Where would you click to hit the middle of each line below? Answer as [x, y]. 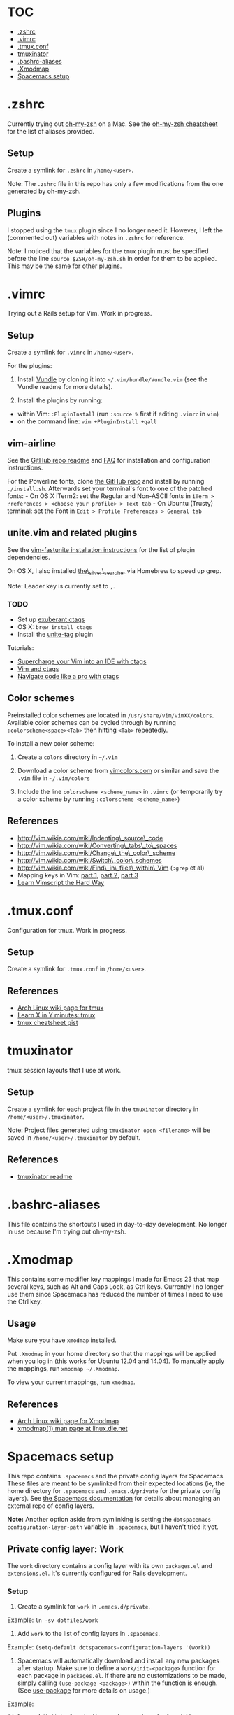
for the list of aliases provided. [51, 131]
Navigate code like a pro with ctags [68, 676]
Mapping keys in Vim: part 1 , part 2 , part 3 [78, 875]
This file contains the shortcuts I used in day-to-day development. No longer [117, 1224]
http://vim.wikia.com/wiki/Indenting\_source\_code [90, 838]
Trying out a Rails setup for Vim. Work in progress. [80, 313]
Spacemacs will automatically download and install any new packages [118, 1661]
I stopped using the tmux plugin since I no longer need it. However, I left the [115, 230]
